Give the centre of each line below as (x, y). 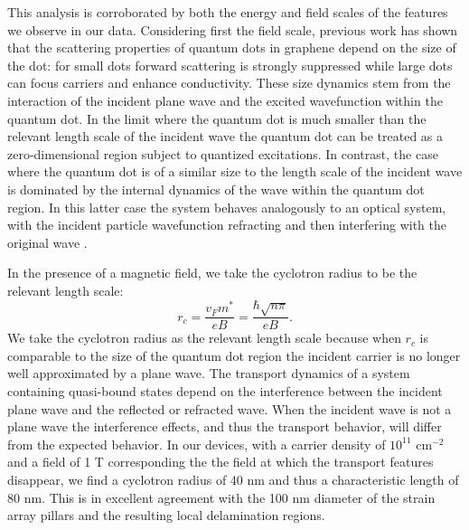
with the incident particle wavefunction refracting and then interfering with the (227, 225)
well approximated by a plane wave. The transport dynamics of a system (209, 373)
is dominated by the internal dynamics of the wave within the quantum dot (216, 189)
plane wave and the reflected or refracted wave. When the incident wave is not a (230, 408)
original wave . (47, 242)
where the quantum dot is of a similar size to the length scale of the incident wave (235, 171)
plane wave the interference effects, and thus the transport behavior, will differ (225, 426)
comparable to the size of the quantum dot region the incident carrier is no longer (234, 355)
